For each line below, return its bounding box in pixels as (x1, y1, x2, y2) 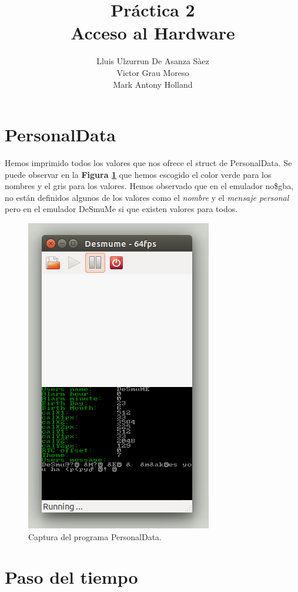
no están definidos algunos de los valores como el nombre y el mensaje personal (5, 191, 289, 203)
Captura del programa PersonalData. (28, 530, 162, 543)
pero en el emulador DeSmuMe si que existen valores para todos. (5, 203, 238, 215)
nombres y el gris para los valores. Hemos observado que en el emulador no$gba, (5, 180, 294, 192)
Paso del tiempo (5, 565, 138, 589)
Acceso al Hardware (71, 21, 235, 45)
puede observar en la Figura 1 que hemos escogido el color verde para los (5, 168, 272, 180)
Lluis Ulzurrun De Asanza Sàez (96, 55, 209, 67)
